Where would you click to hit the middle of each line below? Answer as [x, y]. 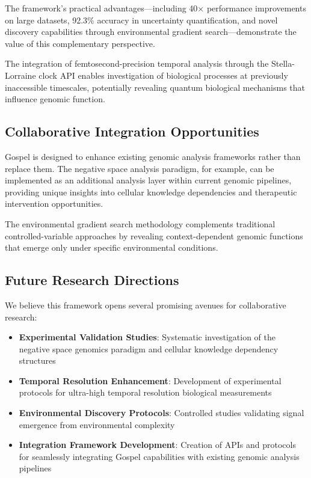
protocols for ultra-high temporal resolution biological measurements [145, 392]
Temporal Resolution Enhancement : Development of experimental [150, 380]
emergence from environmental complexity [97, 424]
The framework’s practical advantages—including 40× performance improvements [155, 8]
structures [37, 360]
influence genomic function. [55, 99]
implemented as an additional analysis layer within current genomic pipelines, [148, 180]
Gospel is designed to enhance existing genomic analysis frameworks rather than [153, 156]
